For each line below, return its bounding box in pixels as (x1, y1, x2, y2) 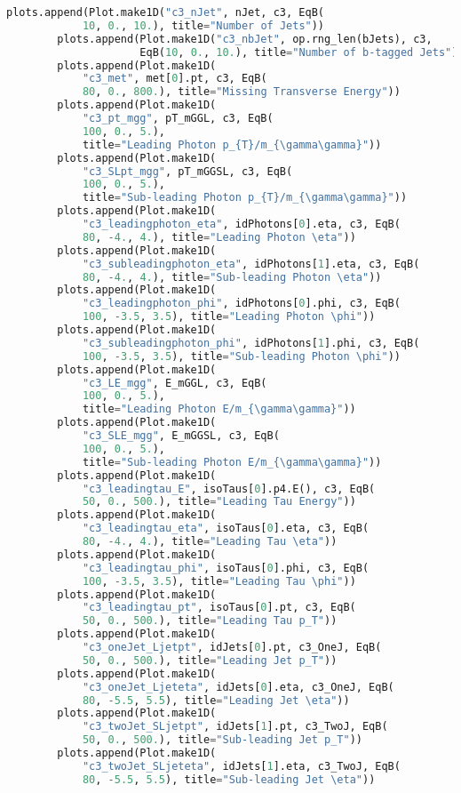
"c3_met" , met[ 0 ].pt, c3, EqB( (82, 72, 267, 85)
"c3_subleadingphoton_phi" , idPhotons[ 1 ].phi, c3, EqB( (82, 336, 420, 349)
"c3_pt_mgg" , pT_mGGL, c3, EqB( (82, 112, 274, 124)
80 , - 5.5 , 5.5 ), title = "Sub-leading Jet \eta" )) (82, 773, 376, 786)
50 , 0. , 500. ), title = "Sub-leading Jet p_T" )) (82, 733, 362, 747)
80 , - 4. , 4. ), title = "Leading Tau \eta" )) (82, 535, 338, 548)
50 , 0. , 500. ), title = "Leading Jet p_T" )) (82, 653, 338, 667)
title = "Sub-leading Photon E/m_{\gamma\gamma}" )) (82, 455, 382, 469)
